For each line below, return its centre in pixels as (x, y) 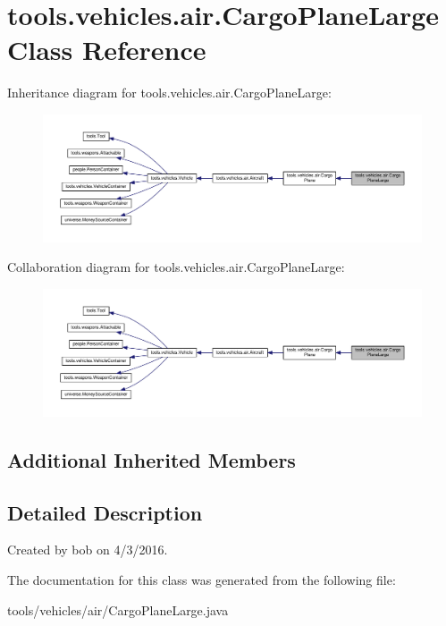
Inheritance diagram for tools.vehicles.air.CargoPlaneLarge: (169, 93)
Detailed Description (105, 512)
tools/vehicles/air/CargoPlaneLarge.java (118, 609)
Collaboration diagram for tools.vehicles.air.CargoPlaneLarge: (176, 267)
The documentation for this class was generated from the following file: (202, 579)
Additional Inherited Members (151, 459)
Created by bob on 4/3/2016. (88, 550)
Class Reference (107, 50)
